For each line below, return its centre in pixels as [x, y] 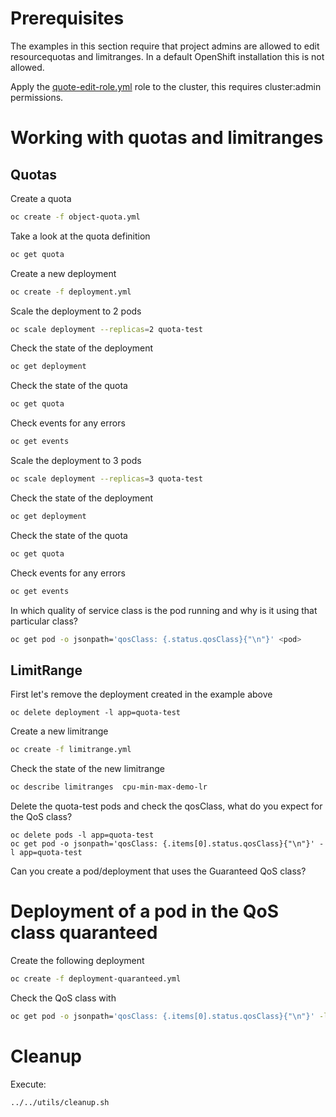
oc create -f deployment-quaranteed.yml [96, 978]
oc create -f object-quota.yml [75, 217]
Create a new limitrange [59, 731]
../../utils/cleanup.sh [60, 1102]
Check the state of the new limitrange [87, 769]
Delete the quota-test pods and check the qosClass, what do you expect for [166, 806]
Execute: [28, 1084]
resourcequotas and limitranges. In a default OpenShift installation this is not [167, 56]
